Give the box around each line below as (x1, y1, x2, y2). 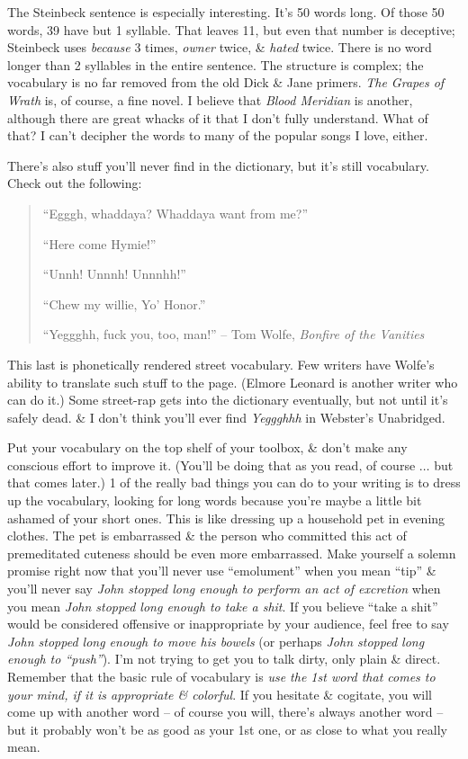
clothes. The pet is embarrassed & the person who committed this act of (7, 526, 407, 545)
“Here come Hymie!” (42, 234, 157, 253)
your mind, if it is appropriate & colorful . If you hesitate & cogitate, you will (7, 684, 432, 703)
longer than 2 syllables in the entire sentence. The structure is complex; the (7, 55, 424, 74)
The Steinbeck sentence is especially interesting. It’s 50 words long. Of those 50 (7, 3, 445, 21)
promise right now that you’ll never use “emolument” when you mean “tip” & (7, 561, 436, 580)
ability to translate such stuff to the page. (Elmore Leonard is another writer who (7, 372, 458, 391)
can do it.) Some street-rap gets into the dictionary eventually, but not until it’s (7, 390, 448, 409)
